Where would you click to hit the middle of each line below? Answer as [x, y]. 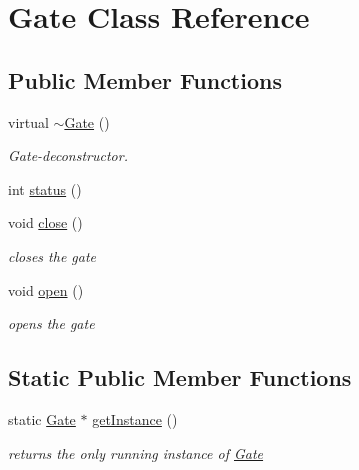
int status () [45, 188]
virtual [28, 121]
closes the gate [52, 255]
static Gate [42, 418]
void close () [45, 222]
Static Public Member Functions [180, 377]
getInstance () [135, 418]
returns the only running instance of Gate [136, 452]
